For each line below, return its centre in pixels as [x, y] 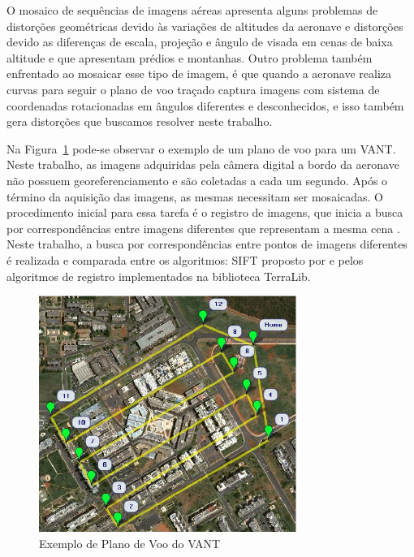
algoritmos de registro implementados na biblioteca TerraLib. [159, 276]
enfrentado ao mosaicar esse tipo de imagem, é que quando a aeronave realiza [199, 73]
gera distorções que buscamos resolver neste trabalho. [140, 121]
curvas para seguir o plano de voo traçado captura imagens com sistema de [193, 89]
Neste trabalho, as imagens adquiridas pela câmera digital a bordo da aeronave [203, 164]
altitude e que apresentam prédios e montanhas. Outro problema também [190, 57]
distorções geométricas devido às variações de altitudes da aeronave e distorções [205, 26]
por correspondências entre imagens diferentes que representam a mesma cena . [203, 228]
